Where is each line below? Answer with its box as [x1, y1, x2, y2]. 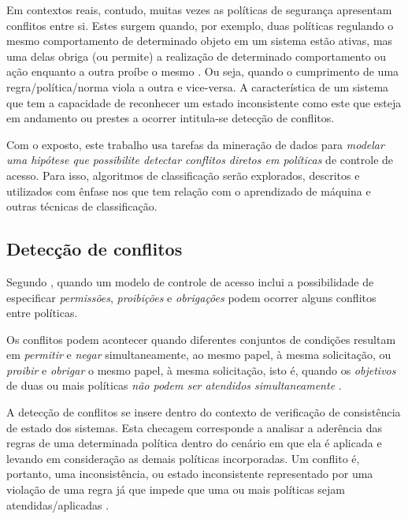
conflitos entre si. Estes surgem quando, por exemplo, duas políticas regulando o [6, 17, 394, 33]
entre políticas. [6, 304, 78, 321]
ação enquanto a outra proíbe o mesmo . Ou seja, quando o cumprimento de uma [6, 63, 399, 80]
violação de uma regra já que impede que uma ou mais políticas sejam [6, 481, 345, 498]
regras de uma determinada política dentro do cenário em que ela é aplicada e [6, 435, 382, 451]
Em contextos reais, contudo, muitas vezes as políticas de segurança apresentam [6, 2, 392, 17]
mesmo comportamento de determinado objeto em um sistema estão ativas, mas [6, 32, 393, 49]
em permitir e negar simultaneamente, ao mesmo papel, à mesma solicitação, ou [6, 346, 391, 363]
